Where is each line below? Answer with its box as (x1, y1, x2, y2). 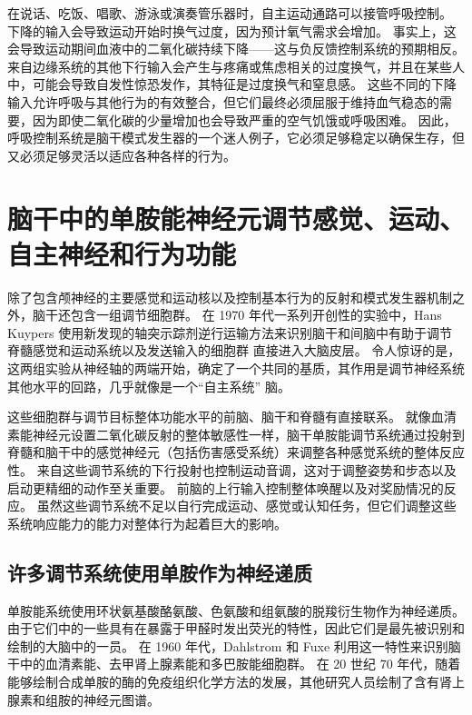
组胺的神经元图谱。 (44, 690, 160, 709)
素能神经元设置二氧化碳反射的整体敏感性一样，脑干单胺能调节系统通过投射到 (7, 424, 465, 443)
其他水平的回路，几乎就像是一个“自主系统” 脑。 (7, 376, 290, 395)
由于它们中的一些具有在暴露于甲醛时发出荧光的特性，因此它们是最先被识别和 (7, 619, 465, 638)
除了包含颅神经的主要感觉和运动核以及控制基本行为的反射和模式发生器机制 (7, 287, 452, 306)
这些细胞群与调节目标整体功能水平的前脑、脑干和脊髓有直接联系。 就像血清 (7, 407, 457, 426)
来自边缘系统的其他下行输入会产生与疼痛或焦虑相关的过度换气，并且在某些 (7, 56, 452, 75)
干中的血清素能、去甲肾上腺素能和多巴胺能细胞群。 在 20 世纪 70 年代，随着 (7, 654, 461, 673)
